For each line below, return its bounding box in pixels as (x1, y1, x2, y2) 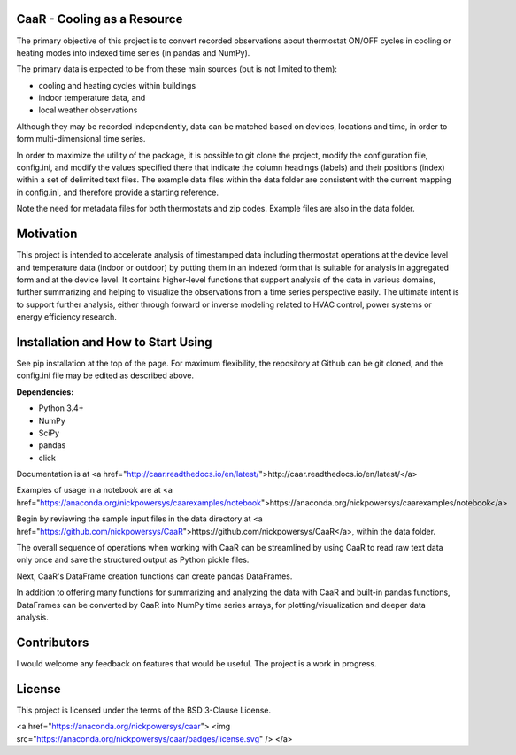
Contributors (16, 635, 89, 650)
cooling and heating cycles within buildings (38, 80, 196, 90)
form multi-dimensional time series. (16, 134, 146, 144)
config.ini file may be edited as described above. (16, 370, 195, 381)
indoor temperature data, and (38, 93, 146, 104)
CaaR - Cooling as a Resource (16, 12, 183, 27)
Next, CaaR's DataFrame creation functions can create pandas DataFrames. (16, 571, 293, 582)
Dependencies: (16, 386, 74, 397)
